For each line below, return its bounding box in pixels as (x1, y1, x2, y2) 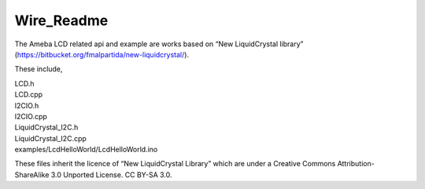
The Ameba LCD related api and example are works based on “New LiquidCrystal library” (14, 39, 304, 49)
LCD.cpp (14, 90, 43, 100)
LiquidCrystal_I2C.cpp (14, 133, 87, 143)
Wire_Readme (14, 12, 109, 29)
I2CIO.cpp (14, 111, 47, 121)
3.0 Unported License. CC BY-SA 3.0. (50, 169, 172, 180)
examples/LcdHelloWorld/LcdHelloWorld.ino (14, 145, 158, 154)
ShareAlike (14, 169, 50, 180)
